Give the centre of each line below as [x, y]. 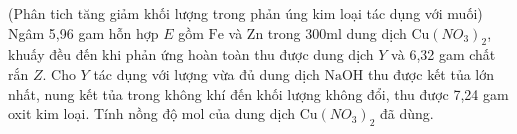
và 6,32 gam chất [443, 54]
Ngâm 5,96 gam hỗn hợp [83, 32]
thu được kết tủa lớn [431, 73]
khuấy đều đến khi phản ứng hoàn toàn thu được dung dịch [191, 54]
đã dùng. [407, 113]
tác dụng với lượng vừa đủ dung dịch [206, 73]
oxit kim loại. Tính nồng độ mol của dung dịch [152, 113]
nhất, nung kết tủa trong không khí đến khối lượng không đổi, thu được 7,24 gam [258, 93]
